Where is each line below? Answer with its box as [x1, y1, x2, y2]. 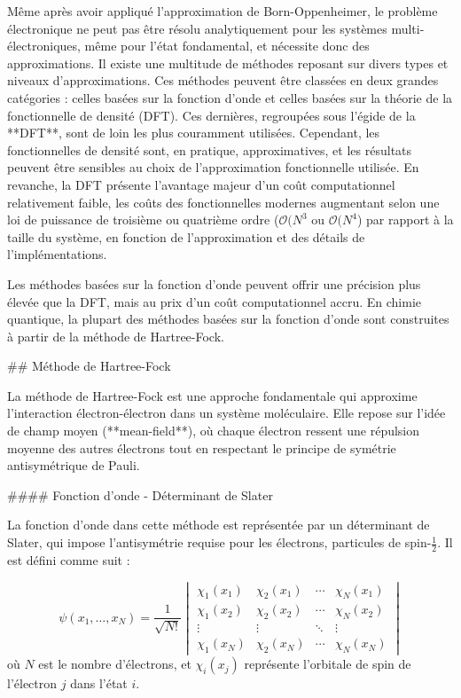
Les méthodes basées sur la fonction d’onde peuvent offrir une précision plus [7, 274, 421, 293]
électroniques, [7, 36, 81, 55]
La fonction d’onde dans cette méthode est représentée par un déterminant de [7, 515, 430, 534]
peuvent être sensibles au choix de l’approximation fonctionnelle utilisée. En [7, 158, 419, 176]
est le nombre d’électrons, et [38, 655, 191, 673]
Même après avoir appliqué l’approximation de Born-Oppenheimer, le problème [7, 2, 438, 20]
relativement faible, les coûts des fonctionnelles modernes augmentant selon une [7, 192, 440, 211]
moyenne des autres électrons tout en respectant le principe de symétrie [7, 438, 396, 457]
